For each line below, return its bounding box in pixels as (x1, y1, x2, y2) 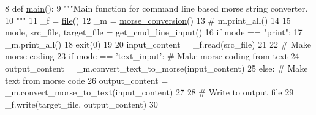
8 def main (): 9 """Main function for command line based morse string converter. (5, 2, 308, 14)
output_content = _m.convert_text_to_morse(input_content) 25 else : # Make (5, 61, 308, 74)
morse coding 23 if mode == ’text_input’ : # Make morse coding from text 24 (5, 50, 299, 62)
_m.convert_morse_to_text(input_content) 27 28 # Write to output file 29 (5, 86, 294, 98)
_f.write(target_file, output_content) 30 (5, 97, 158, 110)
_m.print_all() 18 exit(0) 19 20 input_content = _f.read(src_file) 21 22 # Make (5, 37, 311, 50)
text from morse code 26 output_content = (5, 73, 168, 86)
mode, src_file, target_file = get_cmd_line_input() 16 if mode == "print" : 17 (5, 26, 303, 39)
